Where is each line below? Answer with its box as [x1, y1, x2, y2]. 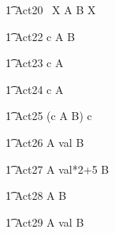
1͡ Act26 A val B [6, 133, 84, 150]
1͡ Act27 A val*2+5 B [6, 160, 109, 177]
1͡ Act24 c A [6, 81, 64, 97]
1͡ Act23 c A [6, 54, 64, 71]
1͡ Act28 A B [6, 187, 67, 204]
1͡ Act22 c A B [6, 28, 76, 44]
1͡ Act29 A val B [6, 213, 84, 230]
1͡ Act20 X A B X [6, 2, 96, 17]
